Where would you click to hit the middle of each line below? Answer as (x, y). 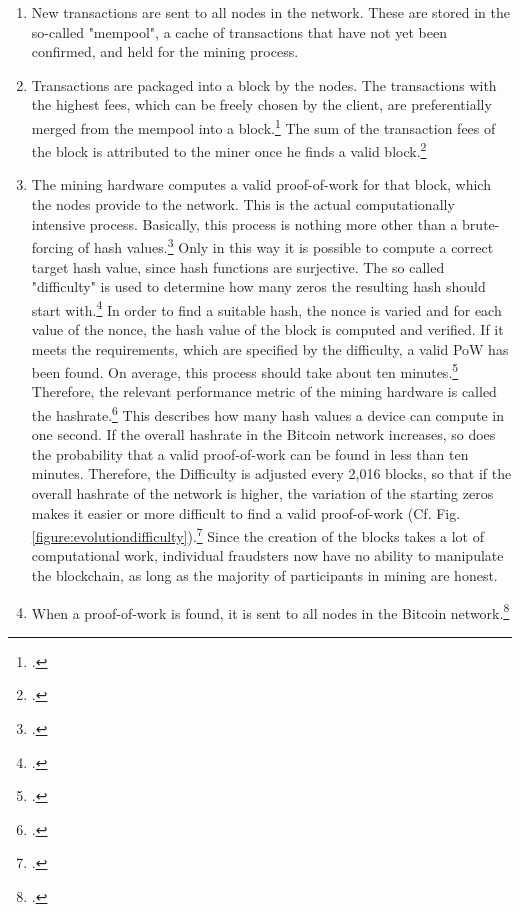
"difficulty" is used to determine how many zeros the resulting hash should (258, 286)
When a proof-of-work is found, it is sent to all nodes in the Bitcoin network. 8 (270, 611)
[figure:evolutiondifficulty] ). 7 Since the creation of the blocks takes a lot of (257, 534)
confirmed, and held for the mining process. (165, 51)
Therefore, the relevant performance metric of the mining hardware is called (264, 391)
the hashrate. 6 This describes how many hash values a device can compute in (268, 413)
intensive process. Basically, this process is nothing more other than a (244, 223)
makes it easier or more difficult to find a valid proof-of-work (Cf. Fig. (246, 512)
